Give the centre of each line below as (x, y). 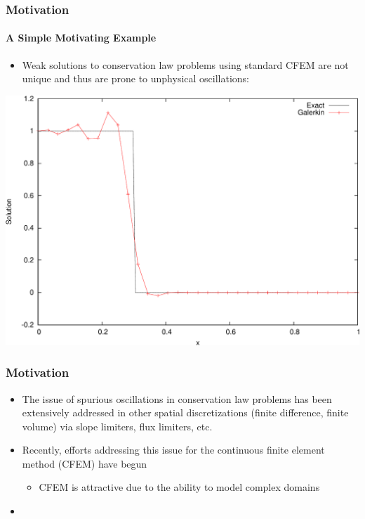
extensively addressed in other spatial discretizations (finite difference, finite (185, 412)
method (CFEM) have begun (85, 463)
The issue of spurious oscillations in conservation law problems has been (177, 398)
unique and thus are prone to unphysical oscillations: (135, 78)
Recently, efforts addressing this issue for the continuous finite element (173, 450)
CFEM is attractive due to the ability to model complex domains (179, 487)
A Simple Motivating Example (81, 38)
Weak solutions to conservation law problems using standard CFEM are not (185, 64)
